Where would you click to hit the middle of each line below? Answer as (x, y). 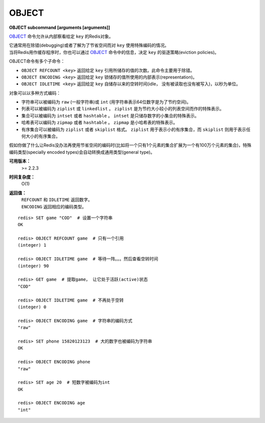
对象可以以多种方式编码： (35, 93)
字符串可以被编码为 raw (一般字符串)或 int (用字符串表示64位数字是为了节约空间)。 (106, 102)
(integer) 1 (32, 245)
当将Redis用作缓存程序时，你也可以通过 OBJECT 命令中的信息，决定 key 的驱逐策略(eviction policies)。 (114, 52)
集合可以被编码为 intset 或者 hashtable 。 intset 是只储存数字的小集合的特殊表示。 (110, 116)
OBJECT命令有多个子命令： (37, 61)
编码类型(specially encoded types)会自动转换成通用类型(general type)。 (82, 152)
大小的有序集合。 (43, 136)
